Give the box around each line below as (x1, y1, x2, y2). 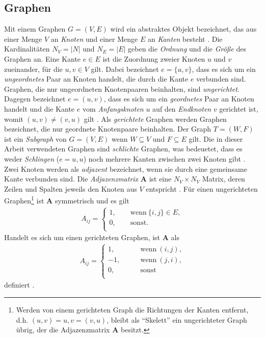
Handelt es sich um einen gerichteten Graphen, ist (4, 232, 161, 243)
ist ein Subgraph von (4, 133, 67, 144)
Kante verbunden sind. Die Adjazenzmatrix (4, 173, 139, 184)
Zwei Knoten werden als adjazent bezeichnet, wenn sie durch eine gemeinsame (4, 163, 247, 174)
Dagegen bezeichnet (4, 93, 66, 104)
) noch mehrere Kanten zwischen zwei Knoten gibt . (83, 153, 246, 164)
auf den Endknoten (152, 103, 211, 114)
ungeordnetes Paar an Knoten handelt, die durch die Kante (4, 73, 189, 84)
